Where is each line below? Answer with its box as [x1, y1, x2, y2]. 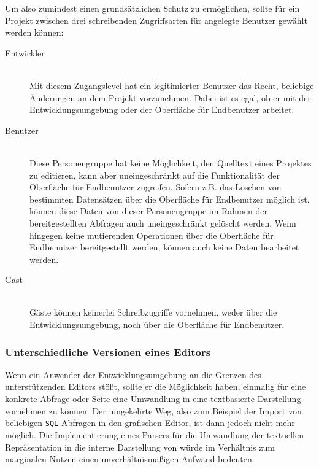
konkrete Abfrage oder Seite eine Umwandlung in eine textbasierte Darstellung [5, 392, 301, 405]
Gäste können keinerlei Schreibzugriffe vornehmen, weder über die [29, 306, 277, 319]
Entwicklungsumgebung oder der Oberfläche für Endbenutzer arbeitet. [29, 103, 294, 116]
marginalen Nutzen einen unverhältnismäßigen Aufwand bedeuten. [5, 452, 255, 465]
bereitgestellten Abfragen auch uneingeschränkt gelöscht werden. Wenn [29, 216, 296, 229]
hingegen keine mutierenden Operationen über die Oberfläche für [29, 228, 274, 241]
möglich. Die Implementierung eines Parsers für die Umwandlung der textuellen [5, 428, 304, 441]
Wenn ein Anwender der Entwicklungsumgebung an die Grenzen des [5, 368, 261, 381]
